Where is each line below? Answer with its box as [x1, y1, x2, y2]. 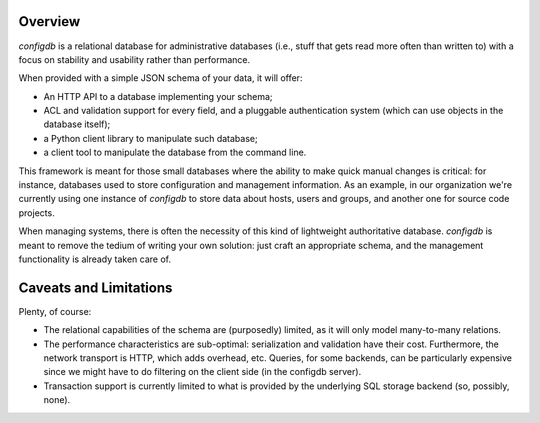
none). [43, 394, 71, 406]
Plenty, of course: [18, 305, 92, 317]
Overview [18, 13, 81, 30]
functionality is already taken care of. [18, 253, 172, 265]
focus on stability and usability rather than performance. [18, 53, 251, 65]
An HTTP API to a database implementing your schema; [43, 90, 273, 102]
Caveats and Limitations [18, 279, 173, 296]
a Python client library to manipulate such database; [43, 132, 259, 144]
